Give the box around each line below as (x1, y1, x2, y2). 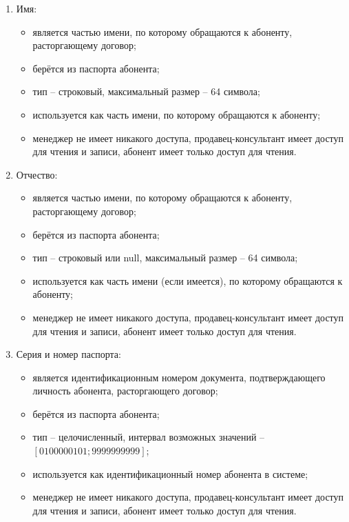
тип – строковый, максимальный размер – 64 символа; (32, 84, 260, 99)
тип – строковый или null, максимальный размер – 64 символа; (32, 250, 298, 265)
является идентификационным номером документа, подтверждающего (32, 370, 326, 384)
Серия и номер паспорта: (16, 347, 121, 361)
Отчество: (16, 167, 58, 181)
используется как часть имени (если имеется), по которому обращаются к (32, 273, 343, 288)
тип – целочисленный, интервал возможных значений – (32, 430, 265, 444)
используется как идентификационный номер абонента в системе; (32, 466, 308, 481)
